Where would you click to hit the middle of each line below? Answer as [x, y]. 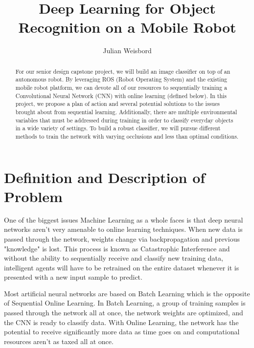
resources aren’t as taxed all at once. [59, 341]
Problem [33, 196]
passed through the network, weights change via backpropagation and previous [122, 238]
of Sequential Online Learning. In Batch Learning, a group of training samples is [125, 303]
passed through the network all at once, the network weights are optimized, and [124, 313]
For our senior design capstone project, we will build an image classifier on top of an [123, 71]
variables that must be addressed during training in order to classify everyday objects [124, 120]
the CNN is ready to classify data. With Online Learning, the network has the [121, 322]
